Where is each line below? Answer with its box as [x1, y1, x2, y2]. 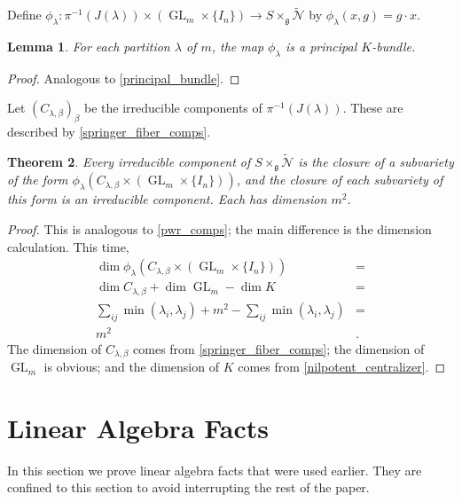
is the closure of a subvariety [298, 153, 454, 171]
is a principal [285, 37, 357, 56]
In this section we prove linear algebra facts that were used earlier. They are [7, 460, 422, 479]
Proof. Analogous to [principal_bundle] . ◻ [7, 68, 240, 87]
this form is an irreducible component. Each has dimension [7, 190, 327, 208]
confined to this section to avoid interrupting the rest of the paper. [7, 478, 370, 497]
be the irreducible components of [83, 98, 262, 117]
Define [7, 5, 42, 24]
